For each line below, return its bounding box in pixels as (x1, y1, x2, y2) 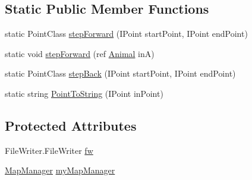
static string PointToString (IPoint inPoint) (5, 87, 163, 99)
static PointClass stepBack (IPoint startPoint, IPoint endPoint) (5, 67, 236, 80)
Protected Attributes (5, 116, 137, 134)
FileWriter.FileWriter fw (5, 144, 93, 156)
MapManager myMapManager (5, 164, 115, 176)
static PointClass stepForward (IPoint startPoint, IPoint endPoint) (5, 27, 248, 40)
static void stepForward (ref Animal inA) (5, 47, 155, 59)
